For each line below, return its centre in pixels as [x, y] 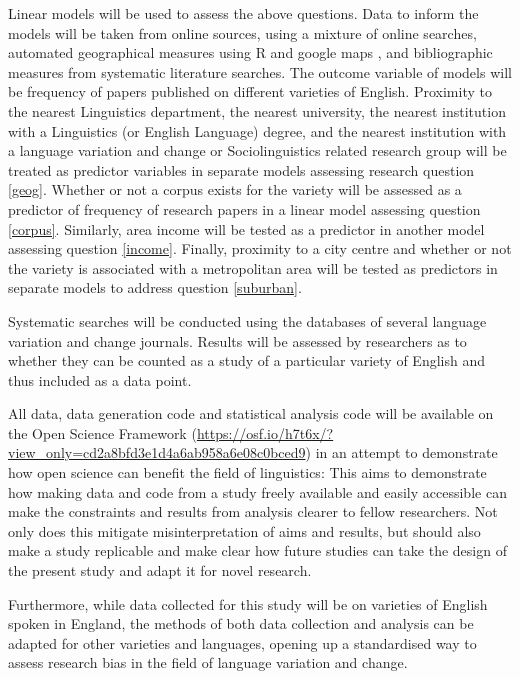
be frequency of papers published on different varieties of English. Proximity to [250, 91]
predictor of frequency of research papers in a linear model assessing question [244, 208]
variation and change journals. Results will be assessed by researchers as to [237, 340]
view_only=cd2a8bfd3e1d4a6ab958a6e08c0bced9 [157, 452]
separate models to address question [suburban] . [155, 287]
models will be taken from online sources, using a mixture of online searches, [242, 32]
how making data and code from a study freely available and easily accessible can [257, 491]
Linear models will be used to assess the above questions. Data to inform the [243, 13]
